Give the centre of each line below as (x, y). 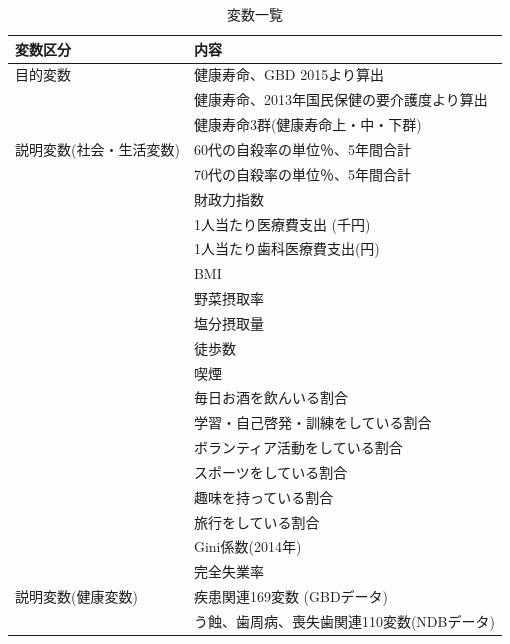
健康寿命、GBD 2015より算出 (288, 74)
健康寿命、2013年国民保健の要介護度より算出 (340, 99)
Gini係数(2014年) (247, 546)
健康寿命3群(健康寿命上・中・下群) (307, 124)
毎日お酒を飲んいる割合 (270, 397)
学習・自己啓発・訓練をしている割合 (312, 422)
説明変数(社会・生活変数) (97, 148)
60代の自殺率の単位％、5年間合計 (302, 148)
